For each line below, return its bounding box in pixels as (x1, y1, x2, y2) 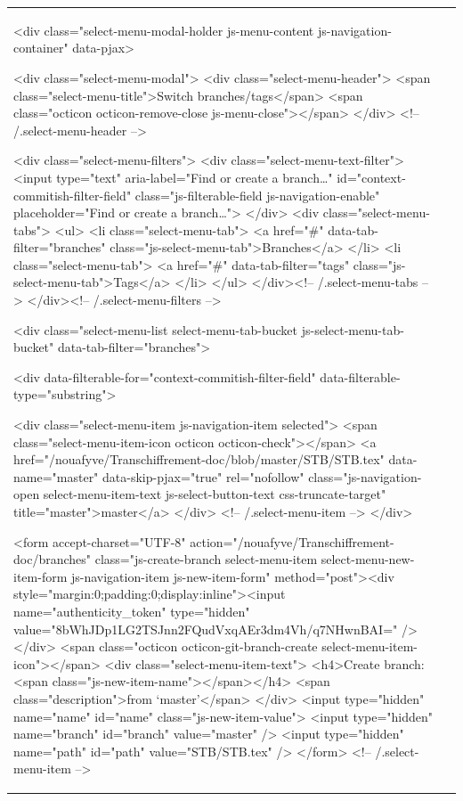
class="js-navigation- (308, 467, 422, 486)
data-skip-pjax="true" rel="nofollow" (102, 467, 305, 486)
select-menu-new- (321, 550, 415, 568)
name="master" (13, 467, 99, 486)
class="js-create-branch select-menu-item (94, 550, 318, 568)
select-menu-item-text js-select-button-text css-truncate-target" (43, 485, 386, 503)
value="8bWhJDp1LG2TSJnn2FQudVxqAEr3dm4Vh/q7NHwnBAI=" (13, 619, 398, 638)
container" (13, 38, 69, 57)
